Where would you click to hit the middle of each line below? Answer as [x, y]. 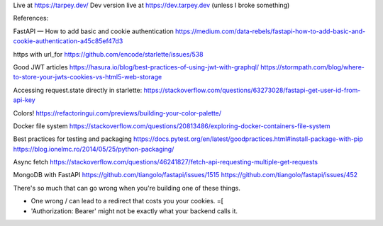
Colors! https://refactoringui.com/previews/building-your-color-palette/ [117, 113]
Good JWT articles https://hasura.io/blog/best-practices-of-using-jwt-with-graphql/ [136, 67]
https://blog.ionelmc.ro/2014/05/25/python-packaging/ [94, 149]
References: [31, 18]
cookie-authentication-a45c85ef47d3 [68, 41]
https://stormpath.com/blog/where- [312, 67]
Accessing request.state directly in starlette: [78, 90]
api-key [24, 100]
